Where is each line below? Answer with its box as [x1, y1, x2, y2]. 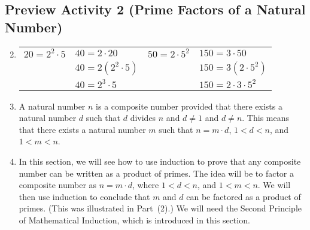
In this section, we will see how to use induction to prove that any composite [19, 155, 301, 167]
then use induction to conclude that [19, 190, 150, 202]
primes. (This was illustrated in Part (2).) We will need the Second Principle [19, 202, 302, 214]
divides [130, 111, 156, 124]
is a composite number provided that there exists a [96, 99, 282, 112]
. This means [242, 111, 289, 124]
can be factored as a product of [186, 190, 301, 202]
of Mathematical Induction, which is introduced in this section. [19, 213, 250, 226]
